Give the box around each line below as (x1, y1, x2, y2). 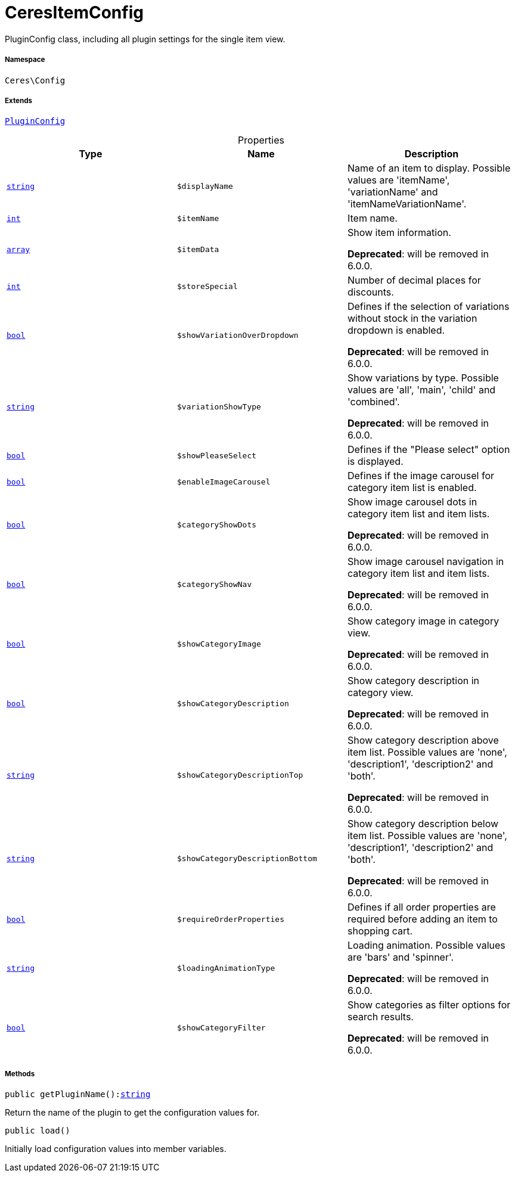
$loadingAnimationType (176, 963, 275, 973)
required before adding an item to (347, 913, 498, 926)
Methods (5, 1069, 35, 1078)
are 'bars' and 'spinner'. (347, 951, 454, 964)
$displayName (176, 181, 233, 191)
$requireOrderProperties (176, 914, 284, 924)
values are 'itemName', (347, 174, 450, 187)
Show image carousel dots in (347, 496, 477, 508)
